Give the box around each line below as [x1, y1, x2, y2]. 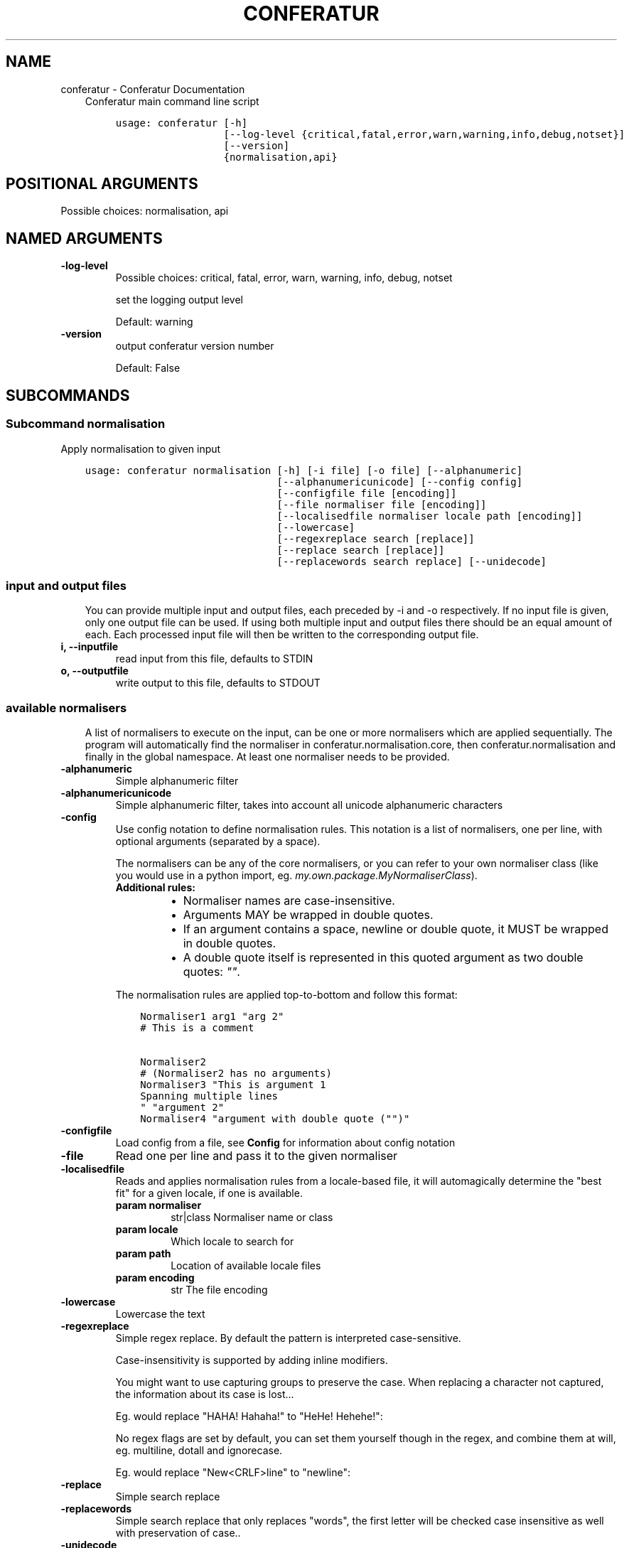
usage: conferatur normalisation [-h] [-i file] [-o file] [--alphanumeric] [85, 464, 523, 476]
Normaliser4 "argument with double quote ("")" [140, 1113, 410, 1124]
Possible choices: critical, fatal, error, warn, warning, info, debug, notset [115, 272, 453, 284]
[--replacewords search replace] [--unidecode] [276, 555, 547, 567]
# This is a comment [140, 1022, 254, 1033]
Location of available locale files [171, 1259, 321, 1272]
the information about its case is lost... [115, 1388, 294, 1400]
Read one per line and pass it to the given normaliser [115, 1149, 398, 1163]
